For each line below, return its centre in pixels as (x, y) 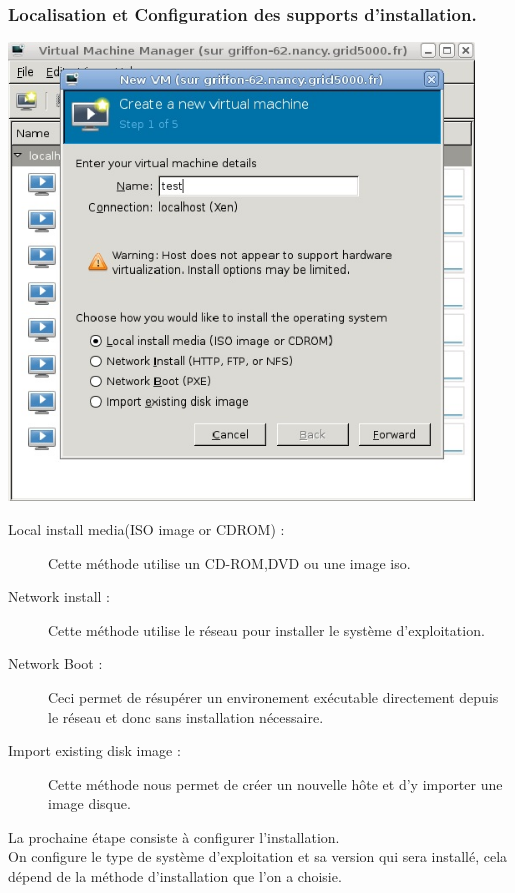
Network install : (59, 596)
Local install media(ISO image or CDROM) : (146, 528)
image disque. (89, 803)
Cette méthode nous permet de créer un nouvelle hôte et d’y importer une (275, 783)
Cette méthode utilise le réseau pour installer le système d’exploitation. (266, 629)
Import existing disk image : (94, 750)
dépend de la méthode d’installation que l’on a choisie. (175, 876)
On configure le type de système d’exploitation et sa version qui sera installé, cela (258, 856)
